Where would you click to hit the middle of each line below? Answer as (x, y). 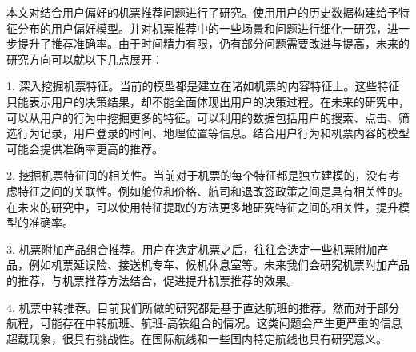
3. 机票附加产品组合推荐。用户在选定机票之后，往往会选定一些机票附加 (192, 249)
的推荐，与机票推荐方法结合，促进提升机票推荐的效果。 (152, 280)
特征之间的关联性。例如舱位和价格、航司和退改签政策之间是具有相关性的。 (213, 190)
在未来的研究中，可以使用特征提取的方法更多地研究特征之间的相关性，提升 (202, 206)
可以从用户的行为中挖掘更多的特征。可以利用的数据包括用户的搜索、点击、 (202, 117)
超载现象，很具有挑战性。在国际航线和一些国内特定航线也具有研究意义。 (197, 338)
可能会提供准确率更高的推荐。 (85, 148)
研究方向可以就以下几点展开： (85, 59)
